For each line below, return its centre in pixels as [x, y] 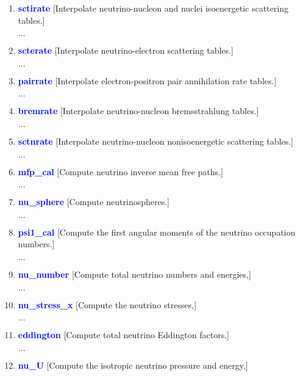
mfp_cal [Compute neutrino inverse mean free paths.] [120, 171]
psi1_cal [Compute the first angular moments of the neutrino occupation [157, 232]
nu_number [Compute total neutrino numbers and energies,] [134, 274]
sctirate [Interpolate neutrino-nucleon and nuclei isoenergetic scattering [153, 8]
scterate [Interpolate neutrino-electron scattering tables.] [126, 50]
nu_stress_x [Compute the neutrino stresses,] [107, 304]
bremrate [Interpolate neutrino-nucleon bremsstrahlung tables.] [138, 111]
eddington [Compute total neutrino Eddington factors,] [123, 335]
